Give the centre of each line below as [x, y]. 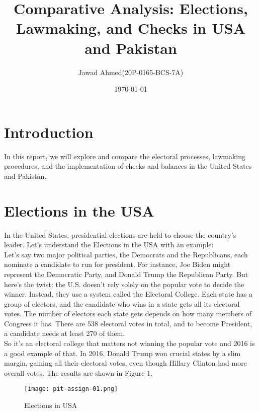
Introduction [49, 132]
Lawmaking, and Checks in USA [131, 28]
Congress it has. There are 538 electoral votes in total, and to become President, [128, 323]
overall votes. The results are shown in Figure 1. [78, 372]
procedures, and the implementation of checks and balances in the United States [128, 166]
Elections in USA [51, 405]
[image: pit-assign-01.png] [71, 389]
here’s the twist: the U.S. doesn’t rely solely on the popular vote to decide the [124, 284]
